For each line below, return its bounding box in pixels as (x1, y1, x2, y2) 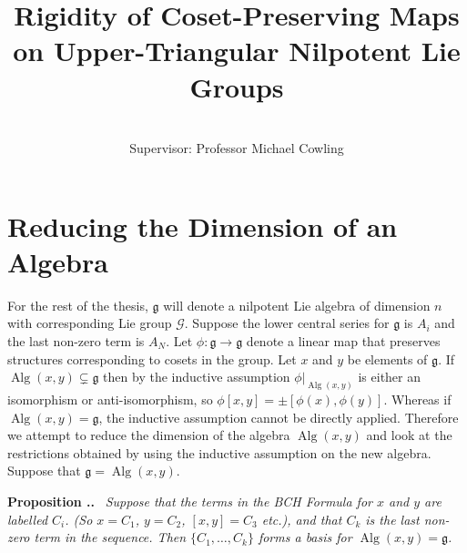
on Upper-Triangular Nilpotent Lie (13, 32, 461, 69)
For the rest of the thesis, (7, 295, 148, 314)
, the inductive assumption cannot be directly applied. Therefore (98, 407, 459, 426)
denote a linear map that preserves (246, 332, 441, 350)
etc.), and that (261, 509, 342, 528)
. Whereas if (383, 390, 452, 409)
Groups (189, 67, 284, 105)
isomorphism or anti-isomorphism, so (7, 390, 213, 409)
